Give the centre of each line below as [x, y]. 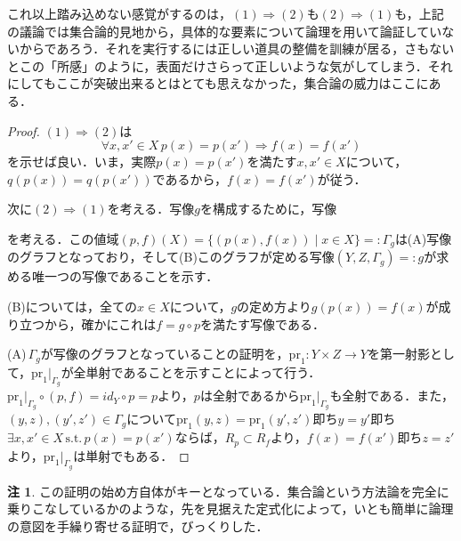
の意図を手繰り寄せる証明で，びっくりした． [138, 526]
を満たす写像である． [263, 323]
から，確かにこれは [100, 323]
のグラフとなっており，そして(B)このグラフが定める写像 [171, 257]
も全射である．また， [392, 396]
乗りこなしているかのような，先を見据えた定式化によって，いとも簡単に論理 [230, 509]
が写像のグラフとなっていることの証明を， [165, 354]
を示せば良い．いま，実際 [82, 161]
